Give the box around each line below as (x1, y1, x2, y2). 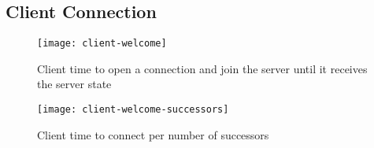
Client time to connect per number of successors (37, 126, 269, 142)
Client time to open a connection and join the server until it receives (37, 60, 368, 76)
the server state (37, 76, 112, 92)
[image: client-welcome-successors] (37, 104, 229, 116)
